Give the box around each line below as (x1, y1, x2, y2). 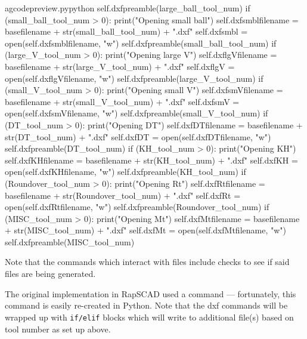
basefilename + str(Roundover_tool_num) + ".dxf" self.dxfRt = (5, 189, 241, 201)
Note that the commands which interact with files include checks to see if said (5, 255, 290, 268)
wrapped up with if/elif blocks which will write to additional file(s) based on (5, 310, 294, 323)
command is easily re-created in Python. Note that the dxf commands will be (5, 299, 288, 312)
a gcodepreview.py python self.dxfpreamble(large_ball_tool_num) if (5, 2, 250, 14)
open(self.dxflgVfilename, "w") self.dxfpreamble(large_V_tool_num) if (5, 72, 263, 84)
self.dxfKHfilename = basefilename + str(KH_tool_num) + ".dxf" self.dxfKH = (5, 153, 298, 166)
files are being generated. (5, 267, 96, 280)
